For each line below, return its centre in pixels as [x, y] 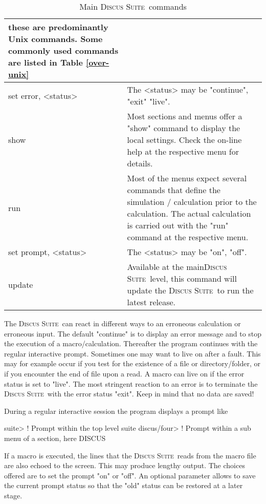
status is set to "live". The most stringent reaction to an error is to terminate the [131, 383]
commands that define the [174, 190]
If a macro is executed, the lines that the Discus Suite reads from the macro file [130, 455]
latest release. [151, 302]
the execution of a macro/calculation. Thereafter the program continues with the [131, 343]
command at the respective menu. [188, 237]
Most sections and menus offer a [185, 116]
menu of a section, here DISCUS [55, 438]
